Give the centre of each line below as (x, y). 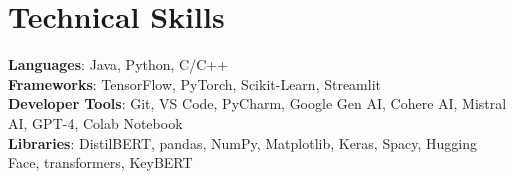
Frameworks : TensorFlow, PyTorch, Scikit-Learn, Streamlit (195, 83)
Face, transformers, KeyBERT (100, 162)
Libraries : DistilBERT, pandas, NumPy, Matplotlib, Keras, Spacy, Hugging (242, 142)
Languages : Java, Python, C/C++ (118, 64)
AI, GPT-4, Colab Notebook (95, 122)
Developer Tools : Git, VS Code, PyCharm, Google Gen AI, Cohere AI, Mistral (257, 103)
